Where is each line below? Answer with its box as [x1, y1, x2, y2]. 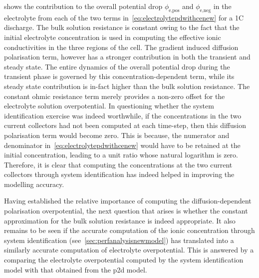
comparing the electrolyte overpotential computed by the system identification [4, 254, 244, 265]
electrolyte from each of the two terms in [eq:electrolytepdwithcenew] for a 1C [4, 12, 244, 22]
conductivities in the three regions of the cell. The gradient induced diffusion [4, 41, 239, 52]
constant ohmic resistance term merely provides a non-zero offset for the [4, 90, 225, 101]
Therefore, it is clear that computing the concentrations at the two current [4, 159, 233, 169]
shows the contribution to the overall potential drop [4, 1, 163, 11]
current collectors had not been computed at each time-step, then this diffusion [4, 120, 246, 130]
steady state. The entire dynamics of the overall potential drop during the [4, 61, 230, 71]
